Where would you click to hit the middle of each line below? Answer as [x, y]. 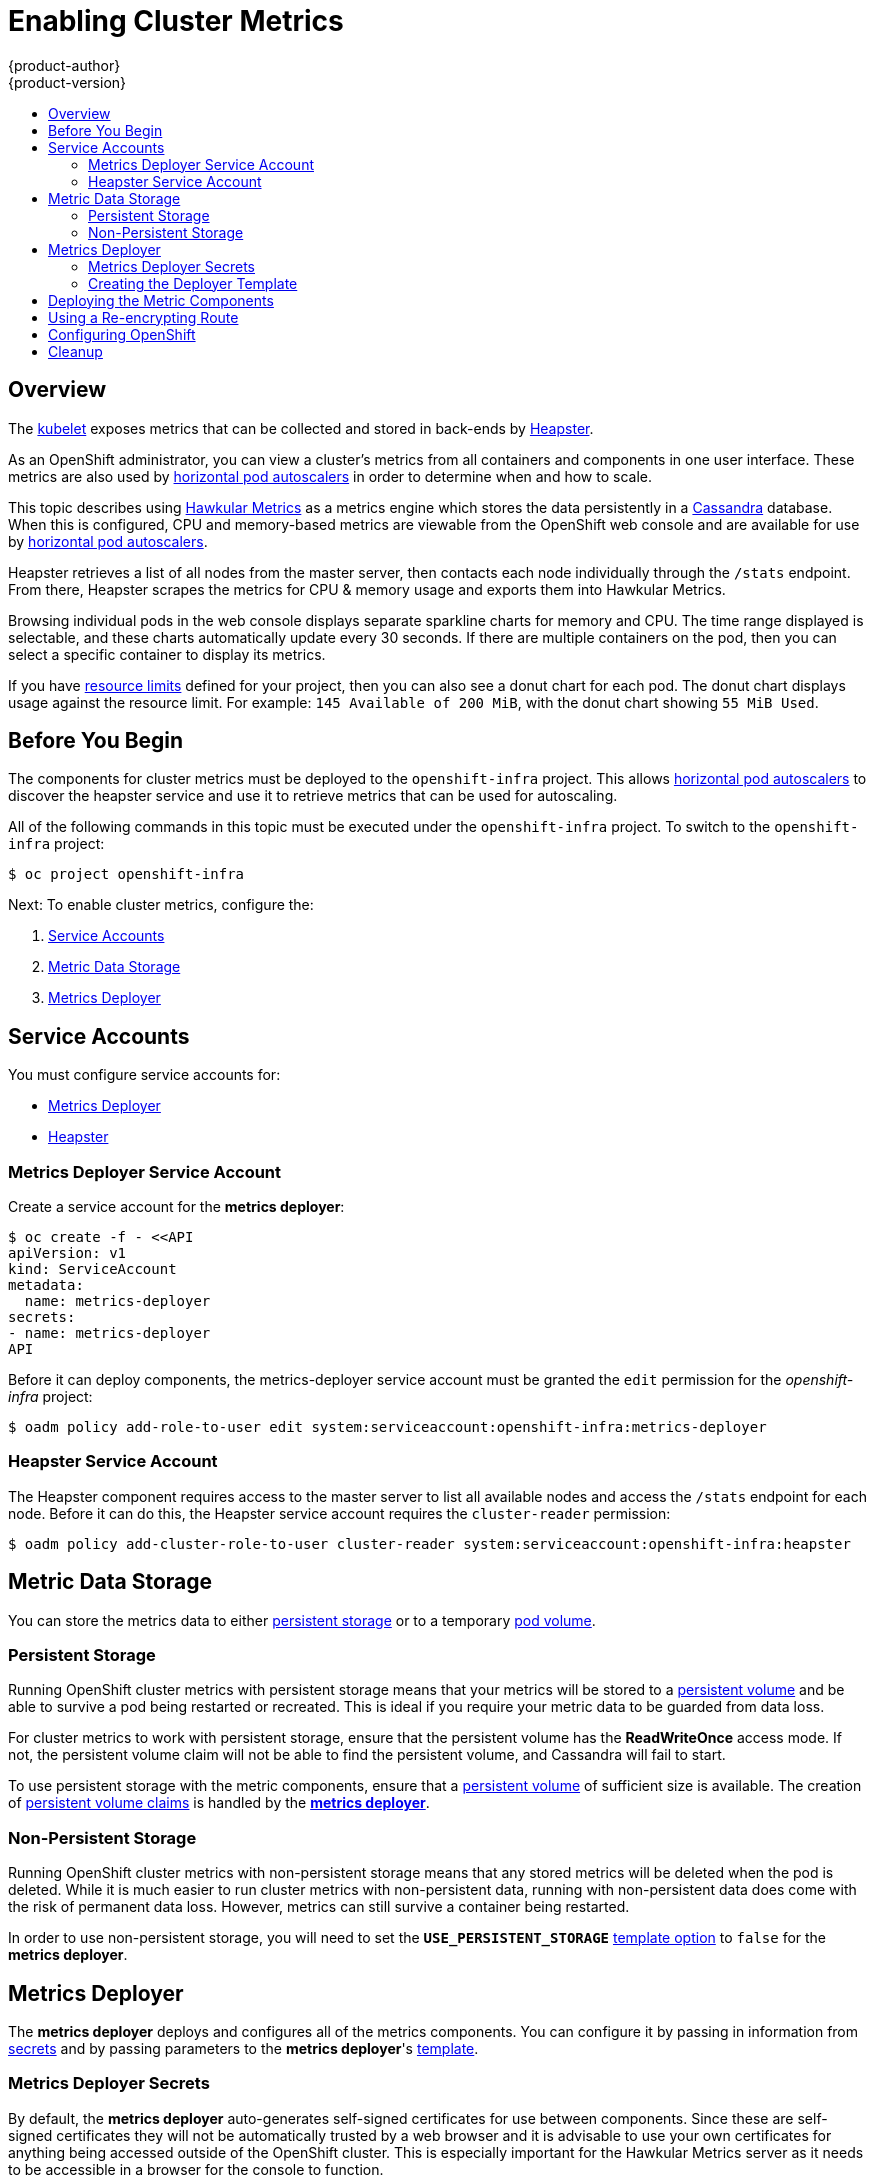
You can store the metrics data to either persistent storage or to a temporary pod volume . [302, 1620]
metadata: [46, 1285]
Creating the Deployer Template [193, 283]
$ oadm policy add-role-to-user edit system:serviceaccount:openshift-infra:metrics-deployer [387, 1427]
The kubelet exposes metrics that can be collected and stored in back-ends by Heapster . [301, 428]
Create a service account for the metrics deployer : [176, 1207]
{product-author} [64, 65]
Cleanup [75, 351]
